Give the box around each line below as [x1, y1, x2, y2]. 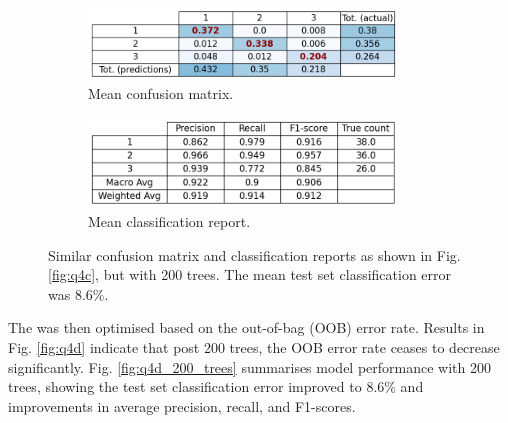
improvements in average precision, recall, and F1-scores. [8, 395, 356, 416]
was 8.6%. [48, 283, 109, 304]
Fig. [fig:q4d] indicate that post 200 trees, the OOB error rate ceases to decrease [8, 336, 500, 357]
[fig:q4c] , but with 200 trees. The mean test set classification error [48, 264, 452, 285]
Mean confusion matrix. [88, 83, 234, 104]
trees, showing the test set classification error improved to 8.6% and [8, 376, 424, 397]
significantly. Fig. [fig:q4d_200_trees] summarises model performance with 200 [8, 356, 491, 377]
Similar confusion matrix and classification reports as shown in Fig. [48, 244, 461, 265]
